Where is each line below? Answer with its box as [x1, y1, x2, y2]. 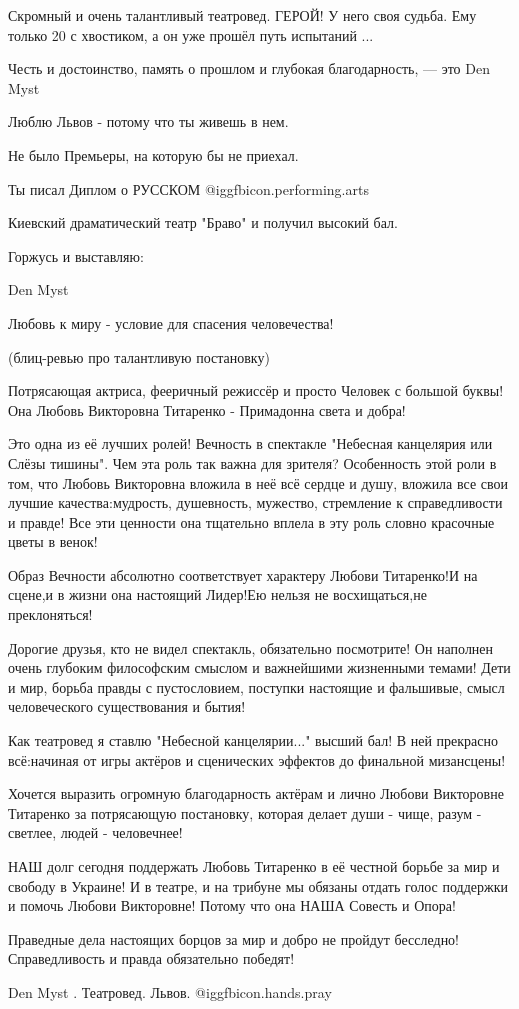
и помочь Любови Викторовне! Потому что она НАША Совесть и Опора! [8, 895, 456, 916]
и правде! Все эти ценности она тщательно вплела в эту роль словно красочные [8, 511, 495, 532]
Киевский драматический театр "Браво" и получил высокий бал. [8, 212, 398, 233]
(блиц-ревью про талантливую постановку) [8, 346, 270, 367]
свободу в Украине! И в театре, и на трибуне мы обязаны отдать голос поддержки [8, 875, 508, 896]
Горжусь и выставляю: [8, 245, 144, 266]
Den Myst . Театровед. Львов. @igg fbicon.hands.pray [8, 981, 332, 1002]
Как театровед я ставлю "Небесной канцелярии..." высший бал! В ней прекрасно [8, 730, 499, 751]
